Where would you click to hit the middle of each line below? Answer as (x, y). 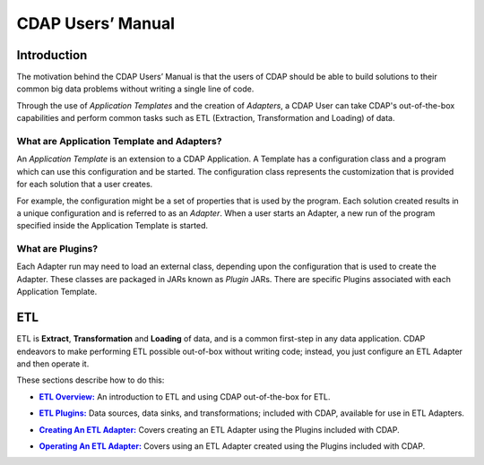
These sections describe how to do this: (91, 380)
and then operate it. (53, 364)
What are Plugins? (57, 249)
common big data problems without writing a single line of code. (135, 89)
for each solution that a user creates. (85, 185)
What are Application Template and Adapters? (119, 141)
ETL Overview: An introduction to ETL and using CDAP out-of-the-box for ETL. (185, 396)
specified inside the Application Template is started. (112, 226)
